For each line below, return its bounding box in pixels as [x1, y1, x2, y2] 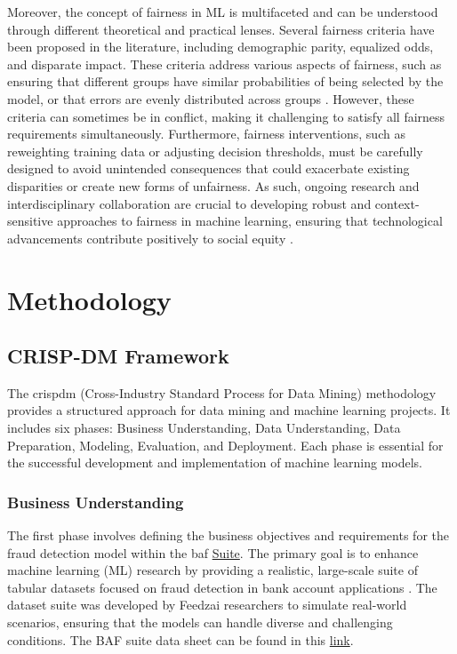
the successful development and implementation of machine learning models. [7, 453, 422, 472]
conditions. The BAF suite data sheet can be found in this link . [7, 630, 354, 649]
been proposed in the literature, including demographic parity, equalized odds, [7, 37, 434, 56]
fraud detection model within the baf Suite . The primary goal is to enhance [7, 543, 419, 562]
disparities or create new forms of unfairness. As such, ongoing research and [7, 176, 420, 195]
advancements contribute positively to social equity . [7, 228, 293, 247]
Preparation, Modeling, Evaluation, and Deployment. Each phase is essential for [7, 435, 444, 454]
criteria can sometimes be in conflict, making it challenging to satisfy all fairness [7, 107, 445, 125]
